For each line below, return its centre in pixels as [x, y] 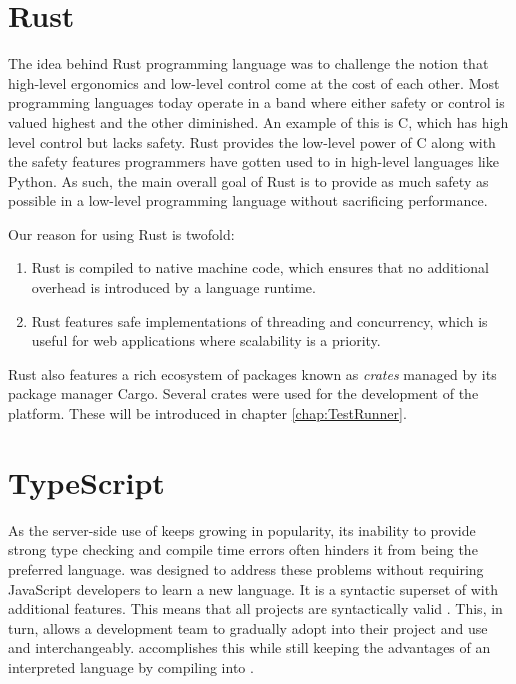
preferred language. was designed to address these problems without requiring [246, 568]
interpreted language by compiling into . [131, 666]
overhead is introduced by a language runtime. [173, 287]
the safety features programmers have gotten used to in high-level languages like [253, 161]
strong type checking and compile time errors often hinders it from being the [243, 549]
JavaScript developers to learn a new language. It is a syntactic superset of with [253, 588]
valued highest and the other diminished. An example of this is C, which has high [258, 121]
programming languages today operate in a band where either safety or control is [256, 102]
